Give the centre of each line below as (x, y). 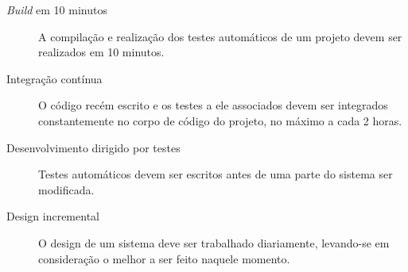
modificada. (66, 189)
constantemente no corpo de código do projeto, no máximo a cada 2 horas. (220, 120)
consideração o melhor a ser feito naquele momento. (164, 258)
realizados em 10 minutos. (101, 52)
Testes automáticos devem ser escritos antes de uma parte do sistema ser (216, 174)
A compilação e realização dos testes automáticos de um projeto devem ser (220, 36)
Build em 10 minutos (57, 10)
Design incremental (53, 216)
